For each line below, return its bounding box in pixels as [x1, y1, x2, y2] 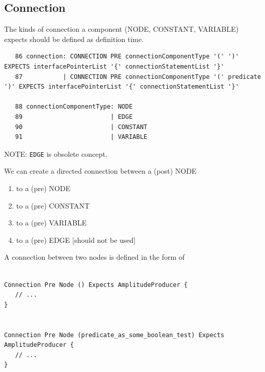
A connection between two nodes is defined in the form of [4, 252, 185, 262]
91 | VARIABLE [15, 133, 148, 141]
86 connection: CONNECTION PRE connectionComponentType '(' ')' [15, 53, 239, 60]
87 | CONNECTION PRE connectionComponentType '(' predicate [15, 73, 261, 80]
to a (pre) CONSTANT [16, 200, 90, 211]
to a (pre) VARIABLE [16, 217, 87, 228]
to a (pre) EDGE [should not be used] [16, 234, 136, 245]
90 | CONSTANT [15, 123, 148, 131]
